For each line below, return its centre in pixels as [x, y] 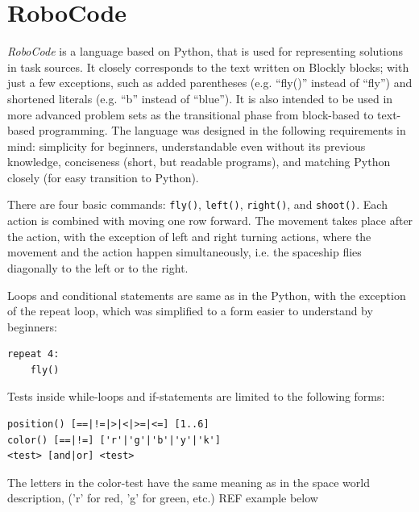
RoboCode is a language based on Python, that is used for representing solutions [205, 51]
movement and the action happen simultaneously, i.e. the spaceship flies [185, 252]
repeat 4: [33, 354]
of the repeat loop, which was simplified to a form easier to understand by [190, 311]
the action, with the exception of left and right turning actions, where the [189, 236]
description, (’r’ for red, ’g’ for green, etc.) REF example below [163, 498]
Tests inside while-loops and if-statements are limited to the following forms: [196, 396]
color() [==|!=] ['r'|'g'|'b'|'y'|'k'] [114, 440]
